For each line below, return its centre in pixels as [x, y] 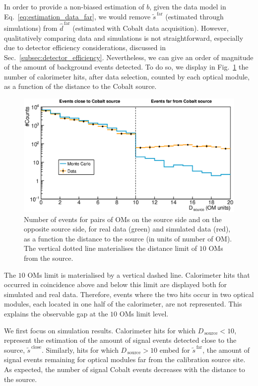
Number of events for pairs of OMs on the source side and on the [123, 219]
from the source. [49, 258]
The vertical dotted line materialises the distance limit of [111, 248]
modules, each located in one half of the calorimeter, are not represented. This [123, 304]
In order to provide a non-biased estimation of [74, 6]
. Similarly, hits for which [80, 349]
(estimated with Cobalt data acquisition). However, [151, 28]
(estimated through [194, 16]
